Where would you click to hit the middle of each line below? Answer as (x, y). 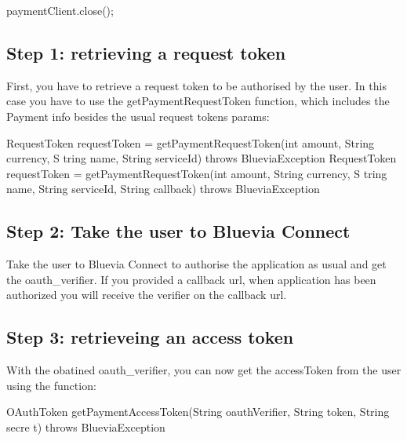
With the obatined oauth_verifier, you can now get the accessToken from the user (204, 370)
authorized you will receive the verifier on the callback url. (147, 295)
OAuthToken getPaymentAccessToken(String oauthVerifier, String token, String (198, 412)
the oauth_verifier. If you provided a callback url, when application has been (191, 279)
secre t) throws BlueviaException (86, 426)
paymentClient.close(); (60, 10)
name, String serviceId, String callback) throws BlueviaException (163, 189)
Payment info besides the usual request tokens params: (138, 116)
